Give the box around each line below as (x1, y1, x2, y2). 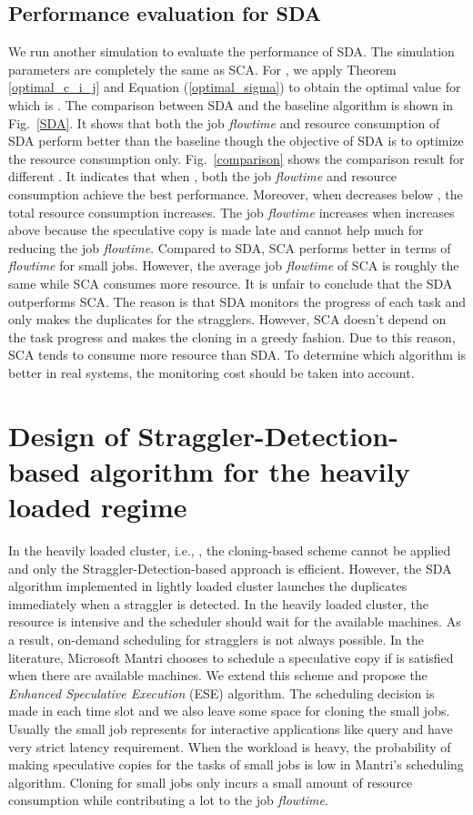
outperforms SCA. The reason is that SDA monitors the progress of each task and (8, 291, 467, 311)
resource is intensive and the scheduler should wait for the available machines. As (8, 612, 461, 631)
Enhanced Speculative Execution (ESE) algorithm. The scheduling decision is (8, 683, 435, 702)
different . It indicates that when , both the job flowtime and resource (8, 167, 398, 186)
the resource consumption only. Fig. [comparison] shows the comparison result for (8, 148, 465, 168)
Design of (8, 416, 128, 453)
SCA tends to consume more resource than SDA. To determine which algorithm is (8, 345, 467, 364)
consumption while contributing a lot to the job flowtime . (8, 790, 328, 810)
